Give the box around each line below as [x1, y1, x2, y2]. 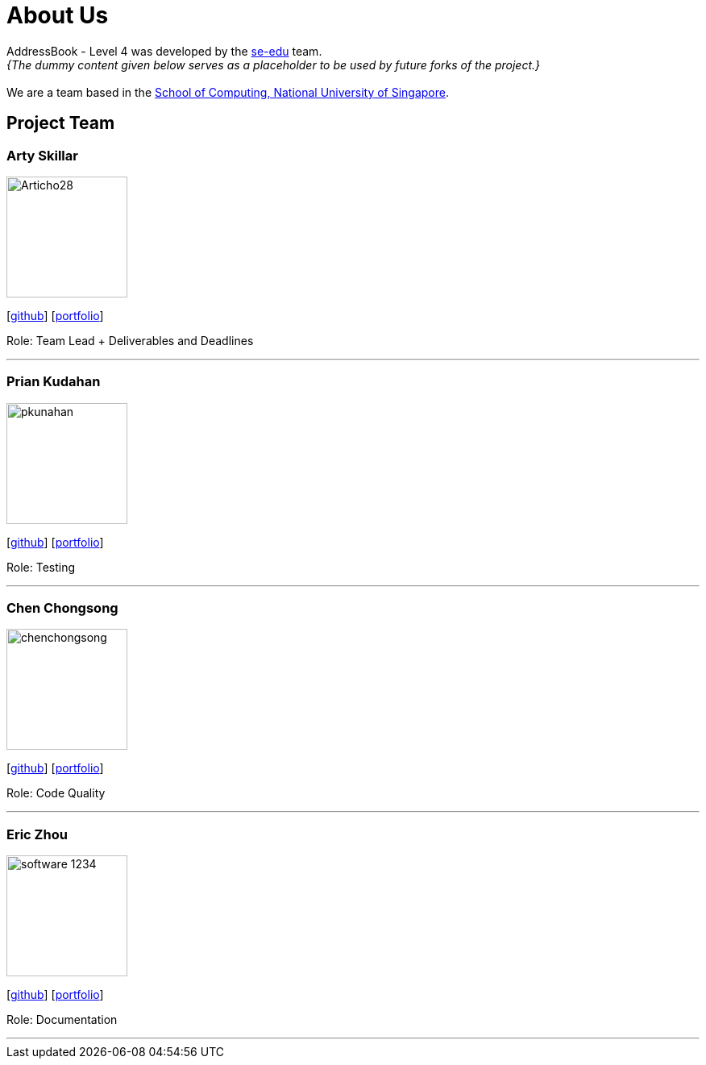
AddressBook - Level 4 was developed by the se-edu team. [6, 44, 322, 58]
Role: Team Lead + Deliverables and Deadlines [6, 333, 254, 347]
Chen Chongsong [6, 600, 118, 617]
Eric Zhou [6, 826, 68, 842]
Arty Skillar [6, 147, 78, 164]
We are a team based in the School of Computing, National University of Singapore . [6, 85, 450, 99]
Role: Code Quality [6, 786, 106, 801]
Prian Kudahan [6, 373, 101, 390]
